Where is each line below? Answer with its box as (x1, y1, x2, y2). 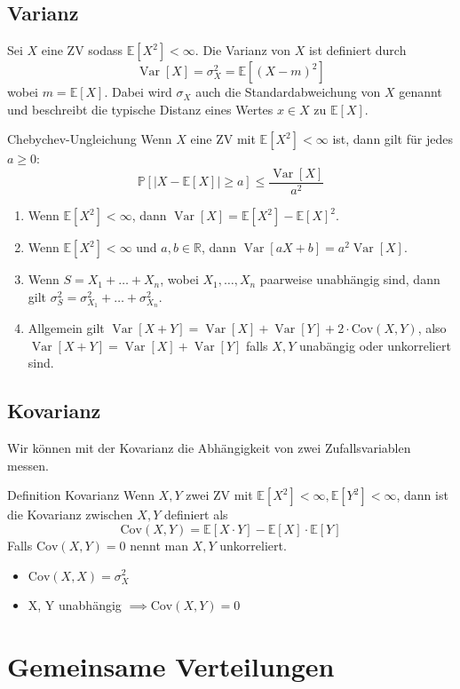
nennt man (130, 535, 188, 554)
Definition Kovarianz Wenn (7, 486, 155, 504)
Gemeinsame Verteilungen (7, 647, 335, 684)
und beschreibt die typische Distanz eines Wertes (7, 99, 274, 118)
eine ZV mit (190, 130, 256, 148)
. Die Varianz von (194, 41, 291, 59)
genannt (399, 83, 442, 101)
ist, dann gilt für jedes (332, 130, 453, 148)
